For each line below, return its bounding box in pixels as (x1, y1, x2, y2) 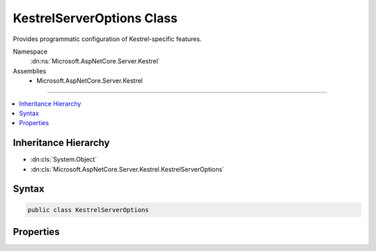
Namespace (13, 47, 48, 56)
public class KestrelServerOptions (27, 206, 149, 213)
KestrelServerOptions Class (13, 10, 178, 26)
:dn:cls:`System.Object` (30, 155, 97, 163)
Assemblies (13, 67, 47, 75)
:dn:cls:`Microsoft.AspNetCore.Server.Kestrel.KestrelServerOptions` (30, 165, 225, 173)
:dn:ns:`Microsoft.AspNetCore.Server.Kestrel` (30, 57, 160, 65)
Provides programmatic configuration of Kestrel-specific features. (13, 35, 202, 43)
